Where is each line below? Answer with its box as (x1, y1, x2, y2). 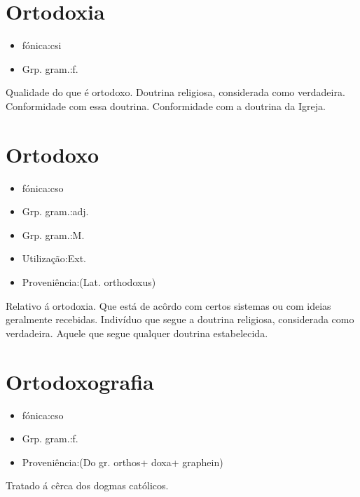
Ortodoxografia (6, 367, 154, 395)
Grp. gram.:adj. (22, 204, 89, 219)
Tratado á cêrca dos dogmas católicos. (6, 478, 169, 493)
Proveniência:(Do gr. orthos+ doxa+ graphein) (22, 454, 223, 469)
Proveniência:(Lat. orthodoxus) (22, 275, 156, 289)
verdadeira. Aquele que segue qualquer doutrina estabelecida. (6, 325, 268, 340)
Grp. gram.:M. (22, 227, 85, 242)
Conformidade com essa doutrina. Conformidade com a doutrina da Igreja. (6, 98, 326, 113)
